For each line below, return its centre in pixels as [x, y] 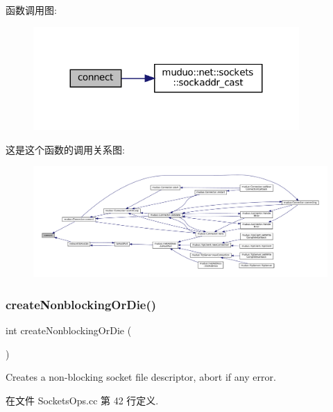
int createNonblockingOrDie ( [69, 330]
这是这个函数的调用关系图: [65, 149]
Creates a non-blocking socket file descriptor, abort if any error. [141, 377]
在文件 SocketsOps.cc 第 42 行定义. [82, 401]
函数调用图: [31, 10]
